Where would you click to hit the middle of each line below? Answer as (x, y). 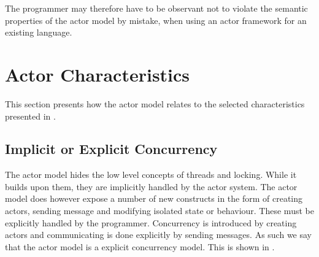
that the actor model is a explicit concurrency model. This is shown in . (140, 246)
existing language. (39, 32)
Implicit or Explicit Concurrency (111, 149)
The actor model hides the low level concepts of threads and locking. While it (151, 175)
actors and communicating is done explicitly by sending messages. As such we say (158, 235)
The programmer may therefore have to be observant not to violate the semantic (156, 8)
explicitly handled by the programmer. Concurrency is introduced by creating (151, 222)
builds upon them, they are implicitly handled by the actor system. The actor (151, 186)
